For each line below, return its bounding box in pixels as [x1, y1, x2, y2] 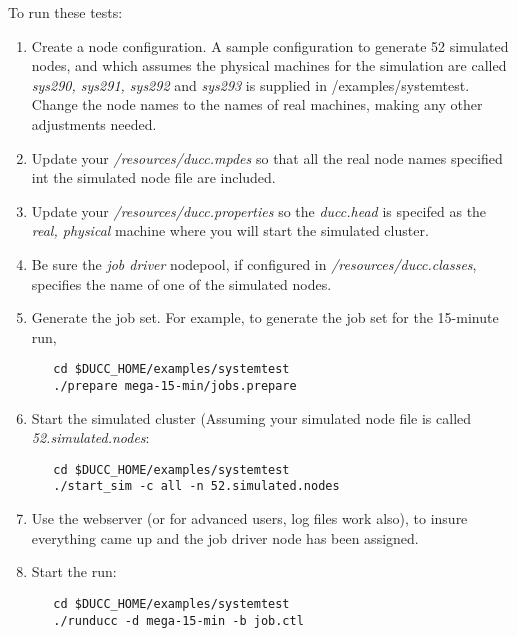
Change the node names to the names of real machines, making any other [31, 94, 483, 115]
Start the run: [31, 561, 117, 582]
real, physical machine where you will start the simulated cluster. [31, 220, 429, 241]
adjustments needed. [31, 113, 157, 134]
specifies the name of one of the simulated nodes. [31, 273, 332, 294]
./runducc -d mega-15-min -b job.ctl [53, 613, 304, 628]
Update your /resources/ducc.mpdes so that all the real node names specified [31, 147, 503, 168]
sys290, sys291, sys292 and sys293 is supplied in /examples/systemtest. [31, 74, 470, 95]
